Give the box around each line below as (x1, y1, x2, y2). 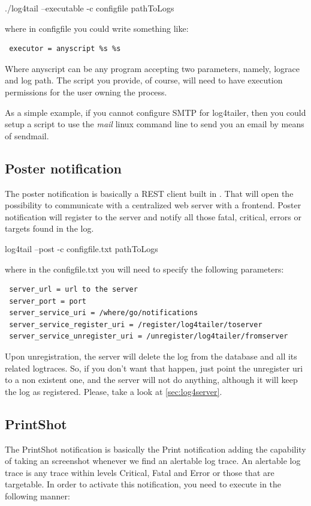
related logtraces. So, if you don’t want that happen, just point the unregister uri (5, 361, 303, 374)
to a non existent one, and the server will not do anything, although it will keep (5, 373, 298, 386)
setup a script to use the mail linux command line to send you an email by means (5, 118, 304, 130)
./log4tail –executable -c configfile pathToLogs (5, 2, 174, 14)
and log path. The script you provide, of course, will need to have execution (5, 74, 283, 86)
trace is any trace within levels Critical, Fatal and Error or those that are (5, 466, 274, 478)
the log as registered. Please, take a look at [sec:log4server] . (5, 385, 222, 397)
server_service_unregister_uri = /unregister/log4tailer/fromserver (9, 332, 288, 341)
